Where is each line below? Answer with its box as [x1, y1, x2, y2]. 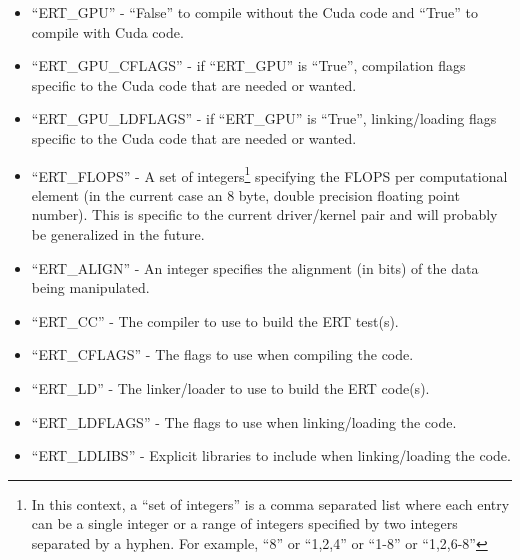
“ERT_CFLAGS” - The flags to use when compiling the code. [31, 344, 414, 365]
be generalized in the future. [31, 224, 205, 244]
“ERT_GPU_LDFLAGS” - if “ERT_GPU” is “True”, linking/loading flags [31, 108, 497, 129]
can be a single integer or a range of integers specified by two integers [31, 513, 458, 534]
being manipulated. [31, 277, 150, 298]
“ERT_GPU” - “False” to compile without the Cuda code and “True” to [31, 2, 479, 22]
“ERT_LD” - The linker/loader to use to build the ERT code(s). [31, 377, 430, 398]
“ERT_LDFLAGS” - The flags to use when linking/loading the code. [31, 411, 457, 432]
